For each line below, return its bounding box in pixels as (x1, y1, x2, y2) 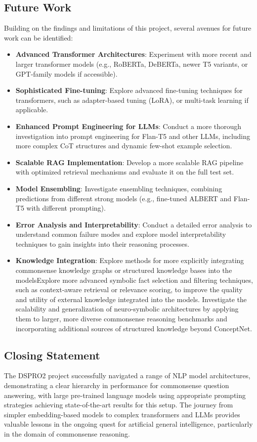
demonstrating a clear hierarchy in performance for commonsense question (4, 380, 229, 391)
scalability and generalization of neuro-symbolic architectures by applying (15, 304, 239, 314)
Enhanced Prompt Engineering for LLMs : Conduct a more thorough (15, 121, 242, 131)
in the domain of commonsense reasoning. (4, 429, 130, 439)
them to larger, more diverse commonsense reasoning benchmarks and (15, 313, 227, 324)
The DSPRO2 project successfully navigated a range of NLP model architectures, (4, 370, 251, 381)
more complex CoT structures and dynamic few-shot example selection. (15, 140, 232, 151)
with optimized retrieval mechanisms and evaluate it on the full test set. (15, 167, 234, 177)
